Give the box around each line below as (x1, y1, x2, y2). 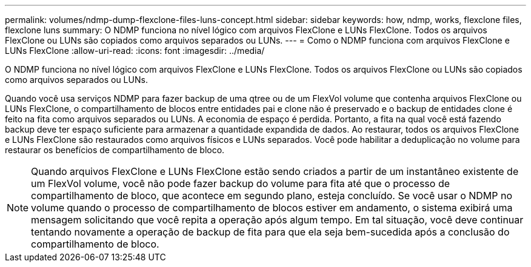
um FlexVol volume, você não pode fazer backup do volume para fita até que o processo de (31, 177, 450, 190)
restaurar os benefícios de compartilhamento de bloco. (5, 145, 225, 155)
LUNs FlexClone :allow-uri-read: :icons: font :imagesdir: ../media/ (5, 45, 265, 56)
